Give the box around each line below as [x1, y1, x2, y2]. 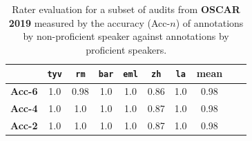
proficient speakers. [86, 42, 167, 56]
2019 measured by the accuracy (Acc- [8, 15, 171, 30]
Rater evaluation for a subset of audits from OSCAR [12, 2, 240, 16]
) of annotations [175, 15, 244, 30]
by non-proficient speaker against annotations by [23, 29, 229, 43]
